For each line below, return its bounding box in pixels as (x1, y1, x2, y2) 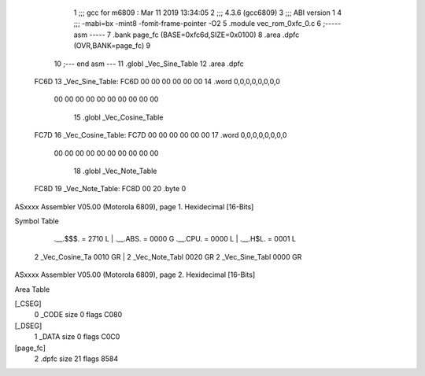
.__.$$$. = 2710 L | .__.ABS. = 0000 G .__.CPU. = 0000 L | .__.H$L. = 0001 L (54, 234, 297, 244)
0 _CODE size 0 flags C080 (34, 310, 123, 319)
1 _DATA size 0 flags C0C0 (34, 332, 120, 341)
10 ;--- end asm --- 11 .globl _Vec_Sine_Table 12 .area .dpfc (54, 59, 244, 68)
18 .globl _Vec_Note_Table (73, 166, 157, 175)
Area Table (14, 284, 50, 294)
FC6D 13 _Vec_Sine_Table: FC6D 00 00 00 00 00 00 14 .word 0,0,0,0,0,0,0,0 (34, 76, 281, 86)
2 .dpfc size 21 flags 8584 (34, 354, 118, 363)
